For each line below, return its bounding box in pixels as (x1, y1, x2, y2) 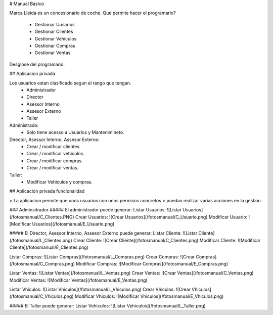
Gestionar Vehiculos (34, 35, 77, 41)
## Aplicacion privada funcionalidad (9, 188, 85, 194)
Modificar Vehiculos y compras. (26, 178, 93, 185)
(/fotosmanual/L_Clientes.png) (9, 237, 73, 243)
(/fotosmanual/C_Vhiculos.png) (9, 293, 74, 299)
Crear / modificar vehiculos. (26, 151, 84, 157)
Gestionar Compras (34, 42, 75, 49)
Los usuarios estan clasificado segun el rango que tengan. (9, 80, 131, 86)
